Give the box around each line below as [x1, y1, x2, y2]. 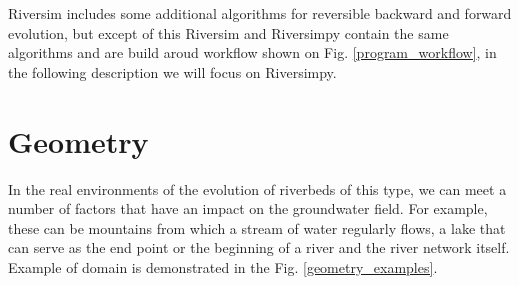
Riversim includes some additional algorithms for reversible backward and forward [8, 3, 512, 23]
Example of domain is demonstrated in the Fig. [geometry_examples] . [8, 256, 438, 277]
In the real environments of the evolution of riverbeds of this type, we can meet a [8, 178, 507, 199]
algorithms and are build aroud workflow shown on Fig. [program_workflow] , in [8, 42, 497, 63]
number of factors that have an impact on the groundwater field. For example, [8, 198, 488, 219]
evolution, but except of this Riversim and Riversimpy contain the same [8, 22, 449, 43]
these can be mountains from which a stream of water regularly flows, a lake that [8, 217, 506, 238]
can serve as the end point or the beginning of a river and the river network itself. [8, 237, 510, 258]
